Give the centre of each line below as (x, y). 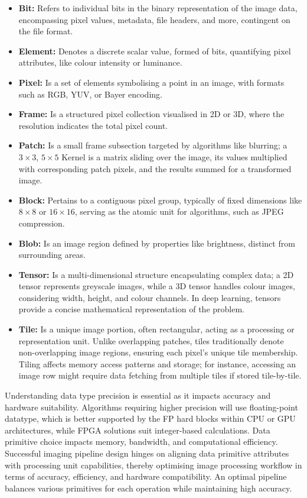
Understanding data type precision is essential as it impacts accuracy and (138, 395)
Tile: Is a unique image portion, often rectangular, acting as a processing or (156, 329)
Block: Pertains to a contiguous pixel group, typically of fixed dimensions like (160, 200)
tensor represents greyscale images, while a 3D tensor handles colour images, (157, 286)
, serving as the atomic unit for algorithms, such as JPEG (179, 211)
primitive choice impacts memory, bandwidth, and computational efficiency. (141, 442)
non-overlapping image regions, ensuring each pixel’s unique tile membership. (158, 352)
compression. (42, 223)
